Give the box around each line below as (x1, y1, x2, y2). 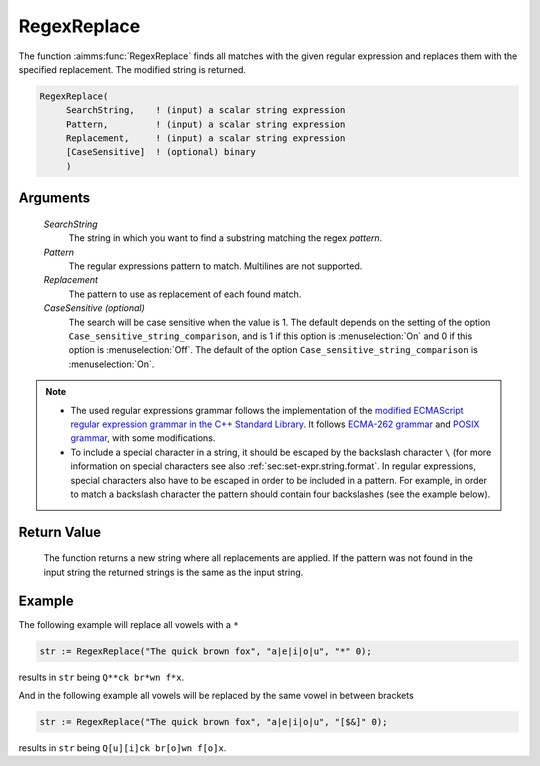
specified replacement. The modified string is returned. (18, 63, 247, 75)
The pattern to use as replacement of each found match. (68, 288, 302, 300)
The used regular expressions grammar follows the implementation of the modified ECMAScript (70, 404, 464, 416)
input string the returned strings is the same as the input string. (43, 566, 304, 578)
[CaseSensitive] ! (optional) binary (65, 146, 257, 158)
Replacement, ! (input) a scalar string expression (65, 133, 346, 144)
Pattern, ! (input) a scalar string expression (65, 118, 346, 130)
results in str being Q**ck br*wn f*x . (18, 671, 185, 683)
